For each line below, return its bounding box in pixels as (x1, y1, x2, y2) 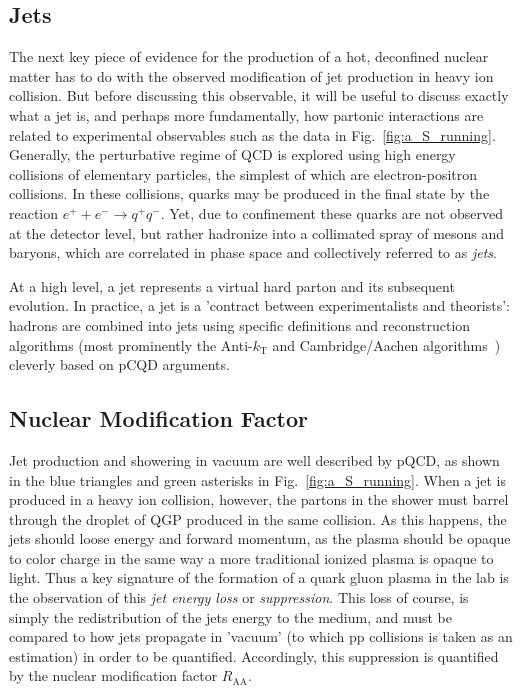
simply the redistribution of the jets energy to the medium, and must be (9, 606, 452, 627)
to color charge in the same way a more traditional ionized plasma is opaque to (9, 547, 494, 568)
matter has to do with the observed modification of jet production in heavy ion (9, 65, 494, 86)
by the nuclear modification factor (9, 665, 218, 686)
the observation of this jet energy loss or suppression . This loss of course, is (9, 587, 469, 608)
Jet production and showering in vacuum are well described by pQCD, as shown (9, 449, 500, 470)
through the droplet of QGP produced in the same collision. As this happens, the (9, 508, 507, 529)
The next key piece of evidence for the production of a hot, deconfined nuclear (9, 46, 489, 67)
